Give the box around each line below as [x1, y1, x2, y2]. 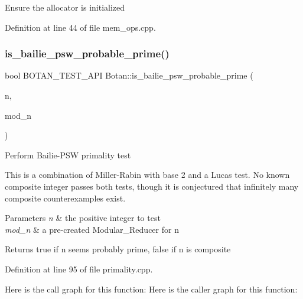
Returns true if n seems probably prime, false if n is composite [5, 243, 231, 255]
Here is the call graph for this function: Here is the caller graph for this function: [5, 282, 298, 295]
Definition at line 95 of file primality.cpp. [5, 262, 153, 275]
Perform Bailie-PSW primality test [5, 148, 131, 161]
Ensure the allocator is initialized [5, 1, 125, 13]
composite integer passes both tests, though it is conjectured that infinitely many [5, 180, 299, 192]
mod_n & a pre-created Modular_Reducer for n [5, 223, 179, 235]
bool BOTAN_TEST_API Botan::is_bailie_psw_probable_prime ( [5, 69, 253, 82]
